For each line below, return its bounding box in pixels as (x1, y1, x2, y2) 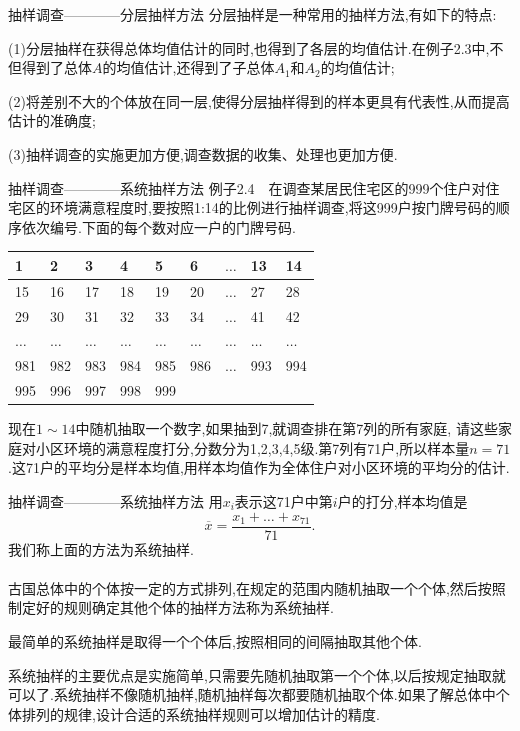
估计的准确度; (8, 110, 96, 131)
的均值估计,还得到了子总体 (102, 57, 275, 78)
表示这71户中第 (234, 490, 333, 511)
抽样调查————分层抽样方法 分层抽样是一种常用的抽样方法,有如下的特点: (8, 4, 497, 24)
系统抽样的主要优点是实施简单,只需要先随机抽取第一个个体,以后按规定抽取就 (8, 664, 506, 685)
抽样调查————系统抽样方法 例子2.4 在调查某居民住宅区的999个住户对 (8, 177, 486, 198)
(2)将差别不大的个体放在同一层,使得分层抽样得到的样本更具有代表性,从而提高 (8, 90, 510, 111)
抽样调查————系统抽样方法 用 (8, 490, 223, 511)
